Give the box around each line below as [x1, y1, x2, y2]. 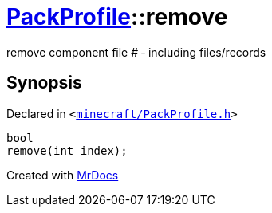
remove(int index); [6, 144, 128, 157]
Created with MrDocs [6, 168, 119, 182]
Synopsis [6, 73, 82, 93]
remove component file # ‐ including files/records [6, 45, 266, 59]
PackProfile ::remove [6, 3, 228, 30]
